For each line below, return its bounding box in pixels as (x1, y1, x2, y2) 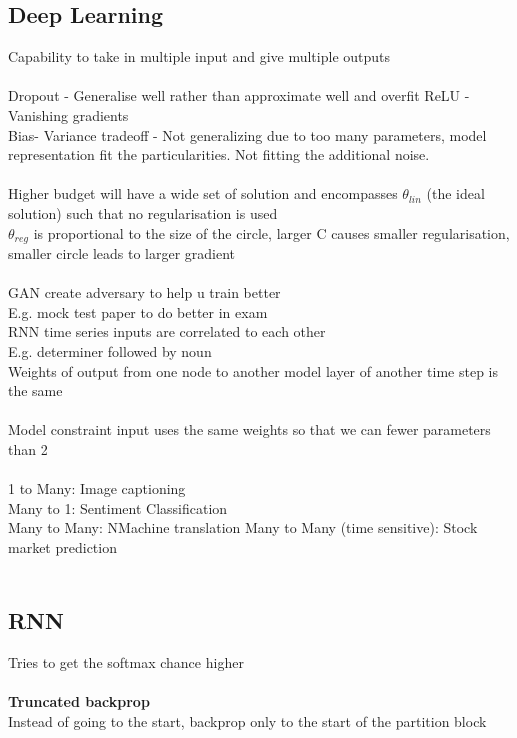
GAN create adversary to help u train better (8, 282, 281, 303)
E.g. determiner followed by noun (8, 340, 212, 361)
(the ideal (426, 183, 485, 204)
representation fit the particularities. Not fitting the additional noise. (8, 144, 430, 165)
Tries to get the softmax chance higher (8, 652, 244, 673)
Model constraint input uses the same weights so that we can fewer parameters (8, 419, 491, 440)
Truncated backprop (8, 691, 150, 712)
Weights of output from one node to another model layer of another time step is (8, 360, 498, 381)
